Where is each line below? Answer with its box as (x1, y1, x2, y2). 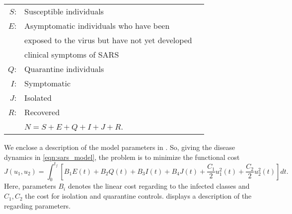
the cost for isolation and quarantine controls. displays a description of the (25, 191, 252, 201)
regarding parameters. (4, 200, 71, 211)
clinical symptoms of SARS (24, 49, 119, 60)
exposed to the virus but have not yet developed (24, 34, 192, 46)
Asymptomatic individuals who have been (24, 20, 170, 31)
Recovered (24, 106, 60, 118)
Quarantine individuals (24, 63, 104, 74)
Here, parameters (4, 181, 56, 191)
